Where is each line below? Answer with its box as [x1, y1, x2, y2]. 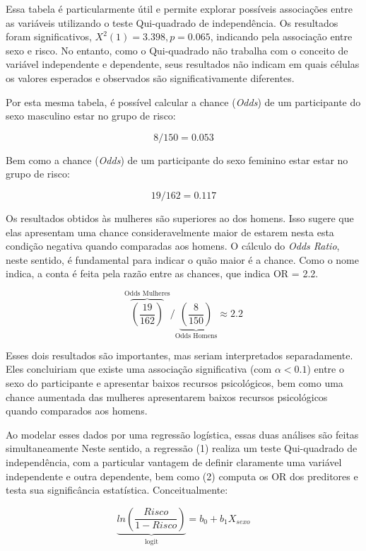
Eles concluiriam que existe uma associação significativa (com [6, 361, 272, 376]
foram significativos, [6, 29, 92, 44]
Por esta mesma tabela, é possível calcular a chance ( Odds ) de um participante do [6, 94, 361, 109]
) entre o [307, 361, 344, 376]
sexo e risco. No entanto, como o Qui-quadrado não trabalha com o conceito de [6, 42, 348, 57]
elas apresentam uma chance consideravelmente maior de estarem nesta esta [6, 224, 334, 239]
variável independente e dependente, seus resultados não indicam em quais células [6, 57, 360, 71]
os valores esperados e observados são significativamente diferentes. [6, 70, 295, 85]
